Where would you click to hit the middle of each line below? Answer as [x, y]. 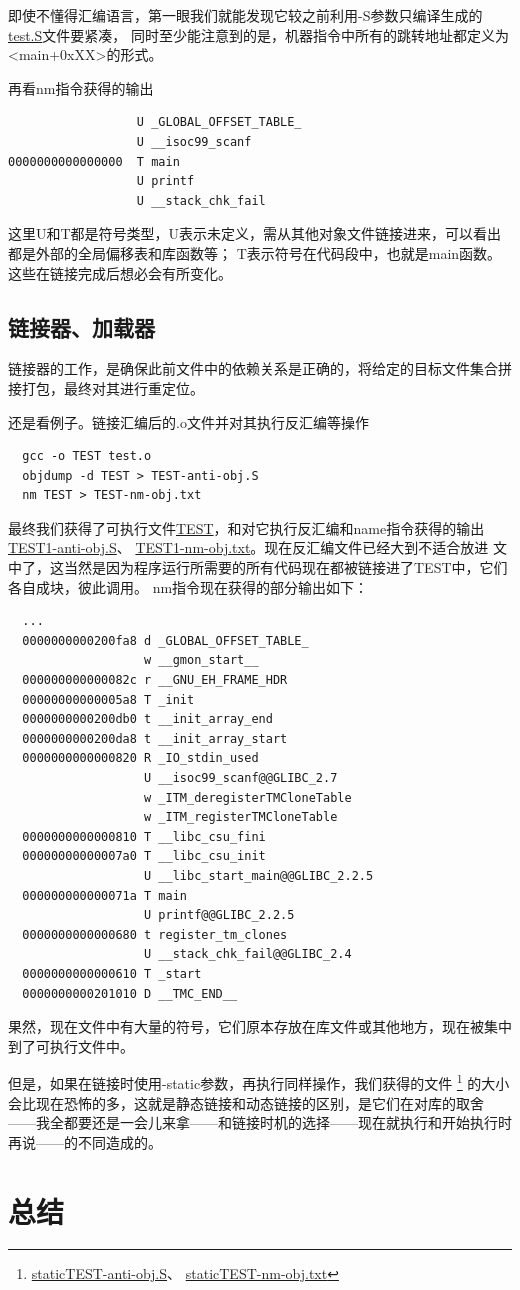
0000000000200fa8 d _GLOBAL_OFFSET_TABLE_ [165, 640]
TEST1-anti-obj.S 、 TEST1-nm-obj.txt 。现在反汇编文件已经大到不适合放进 [248, 547]
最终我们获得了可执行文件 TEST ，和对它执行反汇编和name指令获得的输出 [246, 527]
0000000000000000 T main [94, 161]
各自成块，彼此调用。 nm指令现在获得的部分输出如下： [188, 586]
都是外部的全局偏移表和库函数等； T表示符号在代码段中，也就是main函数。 [255, 252]
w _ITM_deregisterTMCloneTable [248, 797]
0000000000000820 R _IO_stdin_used [140, 758]
